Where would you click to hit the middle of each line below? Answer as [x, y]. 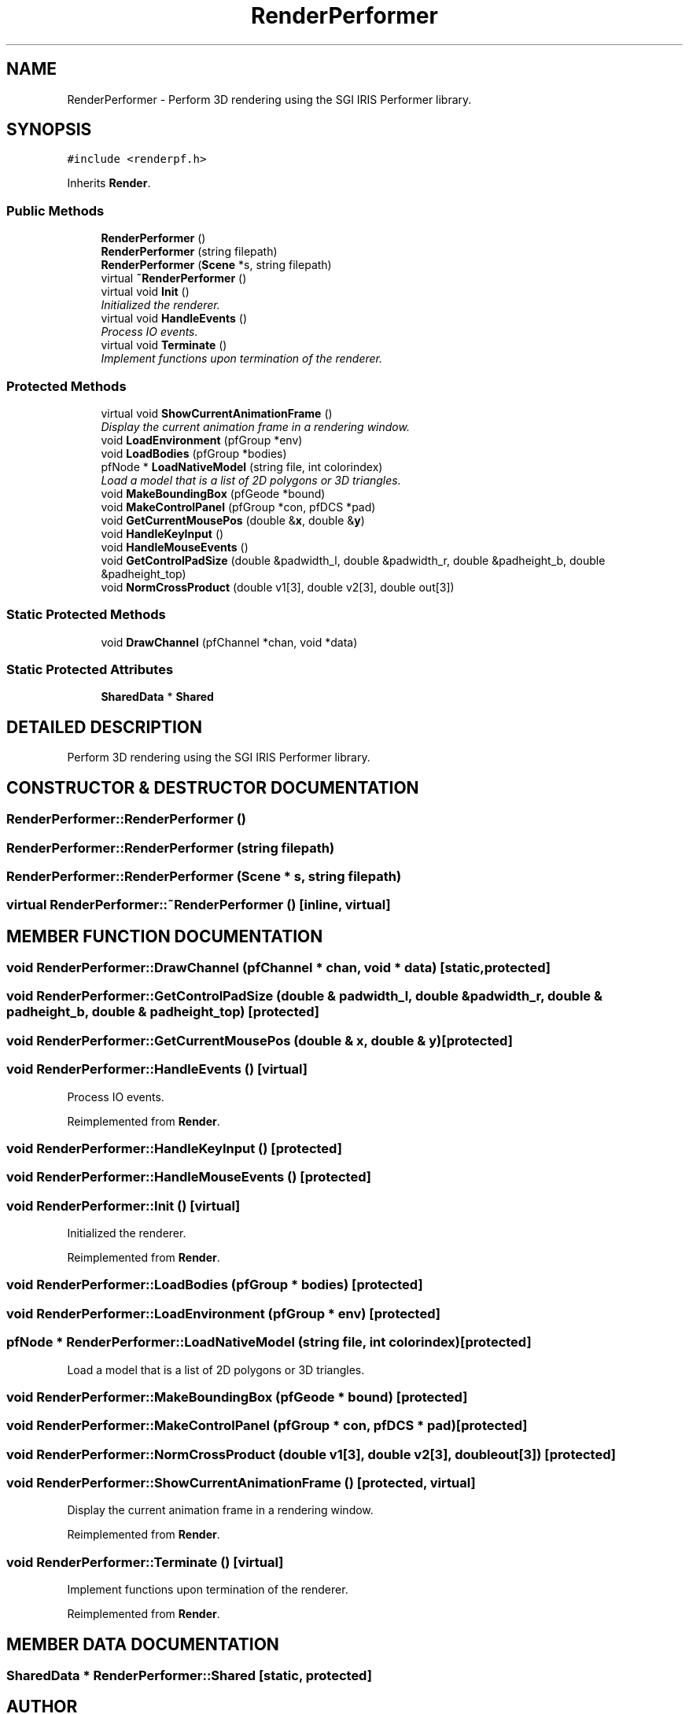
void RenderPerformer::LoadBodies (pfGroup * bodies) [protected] [215, 1285]
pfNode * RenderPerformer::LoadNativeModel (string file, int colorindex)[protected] [269, 1342]
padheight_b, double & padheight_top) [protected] [163, 1012]
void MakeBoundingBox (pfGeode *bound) [213, 493]
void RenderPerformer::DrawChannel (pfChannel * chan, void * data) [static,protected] [278, 968]
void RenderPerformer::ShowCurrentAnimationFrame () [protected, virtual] [241, 1483]
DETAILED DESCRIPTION [105, 727]
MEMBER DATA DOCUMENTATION [143, 1644]
